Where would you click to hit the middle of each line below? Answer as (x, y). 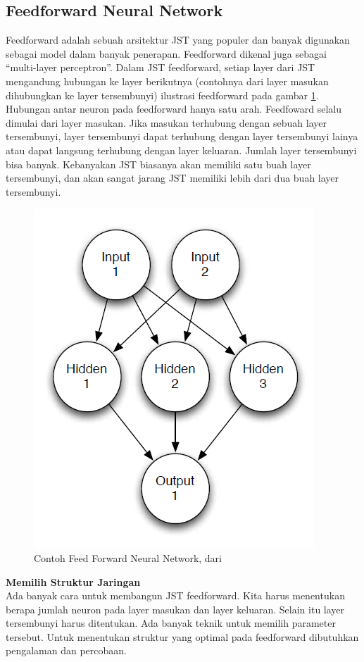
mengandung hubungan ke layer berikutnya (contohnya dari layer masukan (167, 81)
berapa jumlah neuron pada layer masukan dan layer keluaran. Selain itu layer (175, 609)
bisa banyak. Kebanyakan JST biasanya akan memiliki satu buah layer (158, 164)
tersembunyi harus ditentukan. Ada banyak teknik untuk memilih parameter (171, 623)
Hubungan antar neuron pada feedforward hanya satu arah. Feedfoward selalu (174, 109)
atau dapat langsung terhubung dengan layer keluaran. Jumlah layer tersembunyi (181, 150)
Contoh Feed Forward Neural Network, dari (128, 557)
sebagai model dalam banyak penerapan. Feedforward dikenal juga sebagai (166, 53)
